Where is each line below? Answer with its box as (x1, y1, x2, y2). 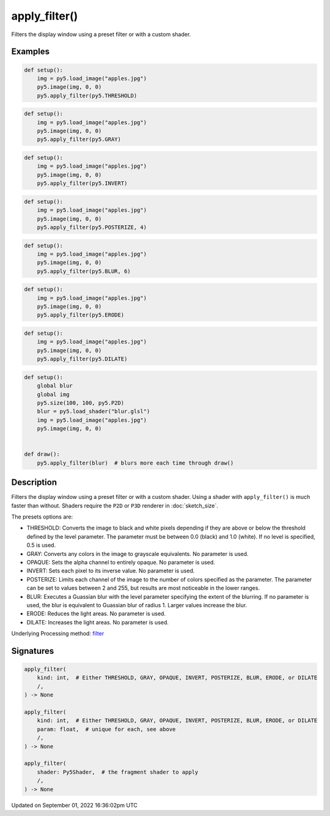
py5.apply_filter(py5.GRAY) (37, 136, 122, 143)
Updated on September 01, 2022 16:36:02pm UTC (11, 801, 137, 809)
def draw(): (24, 451, 61, 458)
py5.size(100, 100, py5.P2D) (37, 399, 125, 406)
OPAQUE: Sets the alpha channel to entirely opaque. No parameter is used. (26, 558, 215, 566)
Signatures (11, 646, 54, 656)
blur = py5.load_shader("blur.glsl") (37, 408, 150, 415)
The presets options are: (11, 513, 73, 520)
